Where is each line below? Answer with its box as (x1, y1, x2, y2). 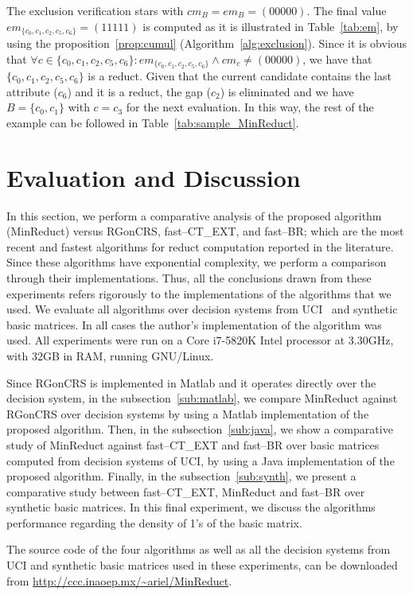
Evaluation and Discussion (6, 161, 301, 193)
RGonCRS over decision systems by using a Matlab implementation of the (6, 405, 369, 422)
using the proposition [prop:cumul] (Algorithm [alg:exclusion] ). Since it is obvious (6, 35, 407, 52)
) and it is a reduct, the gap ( (67, 83, 211, 99)
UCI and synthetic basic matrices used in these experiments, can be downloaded (6, 557, 398, 574)
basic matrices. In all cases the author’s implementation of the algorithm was (6, 316, 382, 332)
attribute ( (6, 83, 58, 99)
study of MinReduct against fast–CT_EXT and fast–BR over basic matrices (6, 436, 380, 453)
